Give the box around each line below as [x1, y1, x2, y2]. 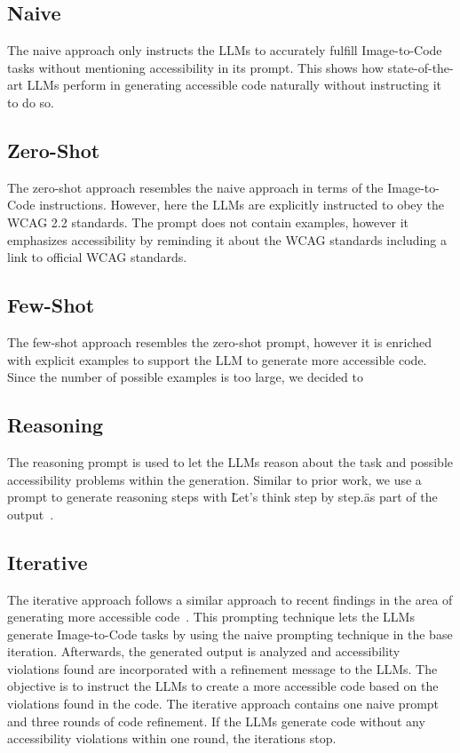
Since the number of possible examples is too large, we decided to [7, 368, 363, 386]
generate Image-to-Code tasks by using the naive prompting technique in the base [7, 624, 453, 643]
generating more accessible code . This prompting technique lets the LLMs [7, 607, 415, 626]
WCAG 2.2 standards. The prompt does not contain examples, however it [7, 212, 409, 231]
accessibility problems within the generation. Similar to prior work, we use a [7, 470, 422, 488]
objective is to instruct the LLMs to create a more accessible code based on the [7, 677, 439, 695]
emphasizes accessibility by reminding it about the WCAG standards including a [7, 230, 447, 249]
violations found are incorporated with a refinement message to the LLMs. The [7, 659, 438, 678]
